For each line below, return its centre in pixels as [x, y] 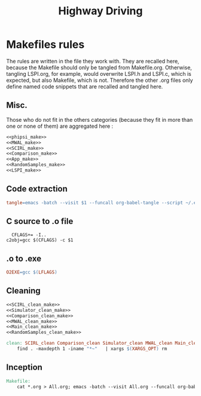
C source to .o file [40, 221]
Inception [25, 368]
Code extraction [37, 189]
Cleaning [23, 291]
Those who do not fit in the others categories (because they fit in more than [100, 119]
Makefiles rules [45, 44]
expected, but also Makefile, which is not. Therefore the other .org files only [100, 80]
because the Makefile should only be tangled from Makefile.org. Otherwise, [99, 67]
